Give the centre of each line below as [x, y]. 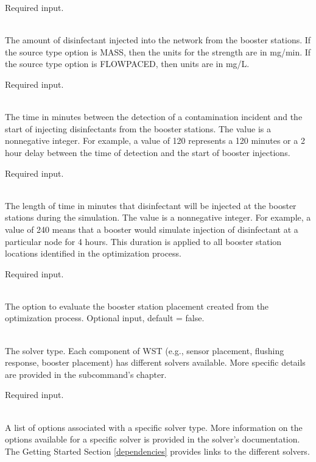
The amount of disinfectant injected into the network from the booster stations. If [158, 40]
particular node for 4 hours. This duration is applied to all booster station [143, 241]
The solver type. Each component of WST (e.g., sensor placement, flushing [145, 350]
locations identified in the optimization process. [93, 253]
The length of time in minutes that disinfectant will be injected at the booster [151, 205]
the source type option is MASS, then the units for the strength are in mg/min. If [158, 52]
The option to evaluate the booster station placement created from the [137, 306]
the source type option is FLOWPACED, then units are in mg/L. [127, 64]
